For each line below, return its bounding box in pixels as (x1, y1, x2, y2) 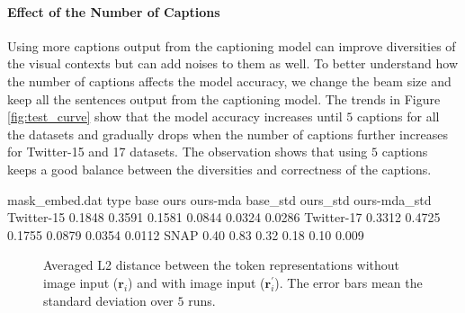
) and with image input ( (128, 273, 265, 291)
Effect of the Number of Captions (7, 2, 220, 21)
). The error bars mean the (274, 273, 423, 291)
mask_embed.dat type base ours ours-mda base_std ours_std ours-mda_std (7, 190, 432, 209)
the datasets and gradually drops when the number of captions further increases (7, 124, 448, 143)
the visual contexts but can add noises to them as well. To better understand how (7, 54, 459, 73)
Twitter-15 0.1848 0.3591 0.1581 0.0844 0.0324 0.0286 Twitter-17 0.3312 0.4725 (7, 208, 441, 227)
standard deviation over (43, 291, 174, 309)
